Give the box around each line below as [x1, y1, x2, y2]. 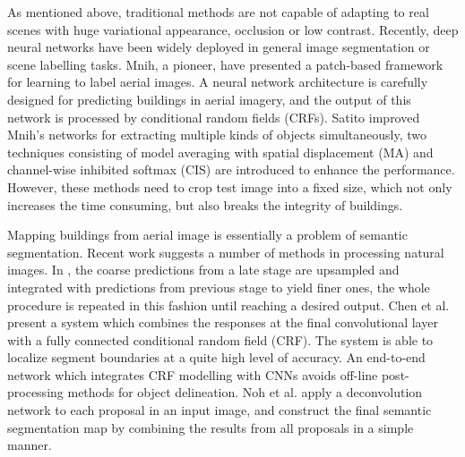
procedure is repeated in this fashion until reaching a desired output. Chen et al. [7, 295, 450, 314]
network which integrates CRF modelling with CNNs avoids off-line [7, 365, 378, 384]
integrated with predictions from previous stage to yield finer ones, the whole [7, 277, 430, 296]
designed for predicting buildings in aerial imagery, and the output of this [7, 89, 411, 108]
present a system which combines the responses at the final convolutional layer [7, 313, 438, 332]
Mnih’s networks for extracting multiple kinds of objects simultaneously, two [7, 125, 427, 144]
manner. [7, 436, 52, 454]
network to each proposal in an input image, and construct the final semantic [7, 401, 432, 419]
